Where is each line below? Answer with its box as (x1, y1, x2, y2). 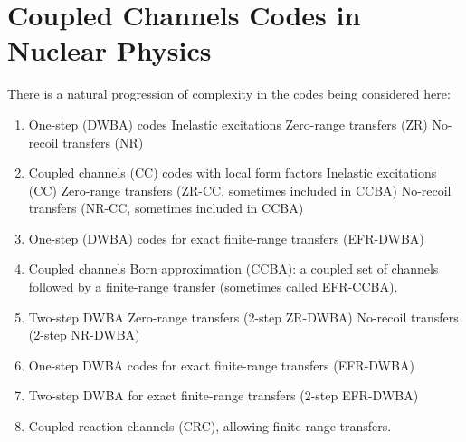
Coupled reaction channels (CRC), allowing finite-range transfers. (28, 417, 392, 436)
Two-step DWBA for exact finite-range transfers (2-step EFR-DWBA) (28, 386, 419, 405)
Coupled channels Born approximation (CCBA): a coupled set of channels (28, 259, 439, 278)
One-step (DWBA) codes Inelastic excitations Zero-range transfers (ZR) (28, 114, 428, 133)
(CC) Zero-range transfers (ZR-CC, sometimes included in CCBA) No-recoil (28, 180, 452, 199)
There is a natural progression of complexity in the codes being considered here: (7, 84, 451, 103)
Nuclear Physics (7, 32, 212, 69)
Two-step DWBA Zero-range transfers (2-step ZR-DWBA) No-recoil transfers (28, 307, 459, 326)
